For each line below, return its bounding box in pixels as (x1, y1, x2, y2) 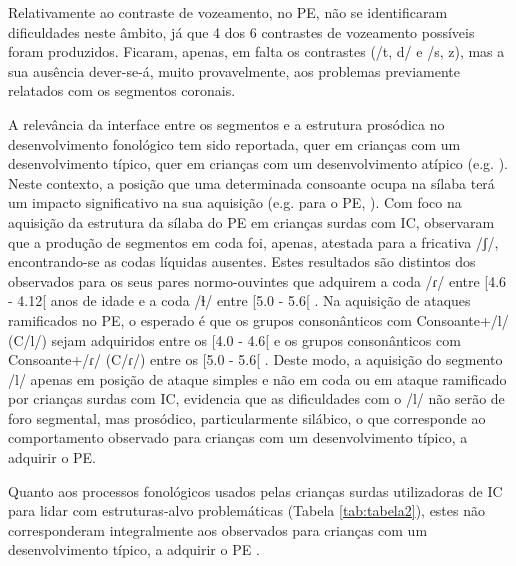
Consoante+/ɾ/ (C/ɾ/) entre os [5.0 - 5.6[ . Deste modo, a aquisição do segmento (8, 349, 503, 370)
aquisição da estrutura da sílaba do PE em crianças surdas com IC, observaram (8, 211, 495, 232)
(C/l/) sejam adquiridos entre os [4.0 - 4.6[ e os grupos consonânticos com (8, 329, 461, 350)
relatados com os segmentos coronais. (8, 80, 236, 101)
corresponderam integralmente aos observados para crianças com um (8, 519, 428, 540)
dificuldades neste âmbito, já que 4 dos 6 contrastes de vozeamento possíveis (8, 21, 475, 42)
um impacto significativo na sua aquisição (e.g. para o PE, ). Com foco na (8, 192, 462, 213)
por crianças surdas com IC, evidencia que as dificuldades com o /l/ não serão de (8, 388, 505, 409)
